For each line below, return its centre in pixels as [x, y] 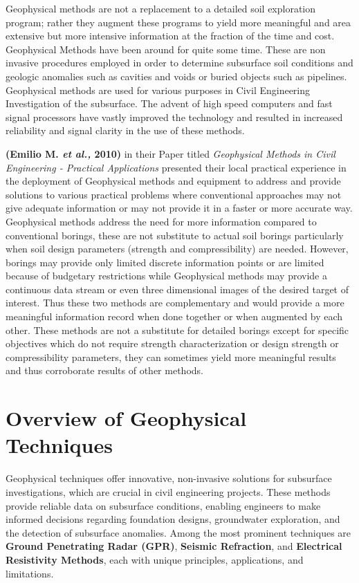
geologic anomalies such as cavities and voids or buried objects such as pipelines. [176, 76]
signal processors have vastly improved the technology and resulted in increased [174, 117]
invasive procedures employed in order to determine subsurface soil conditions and [179, 63]
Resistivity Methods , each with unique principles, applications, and [155, 559]
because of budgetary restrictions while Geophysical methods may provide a [166, 276]
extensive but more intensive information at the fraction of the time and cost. [170, 36]
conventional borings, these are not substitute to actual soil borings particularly [175, 235]
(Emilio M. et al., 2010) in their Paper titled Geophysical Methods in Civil [171, 153]
